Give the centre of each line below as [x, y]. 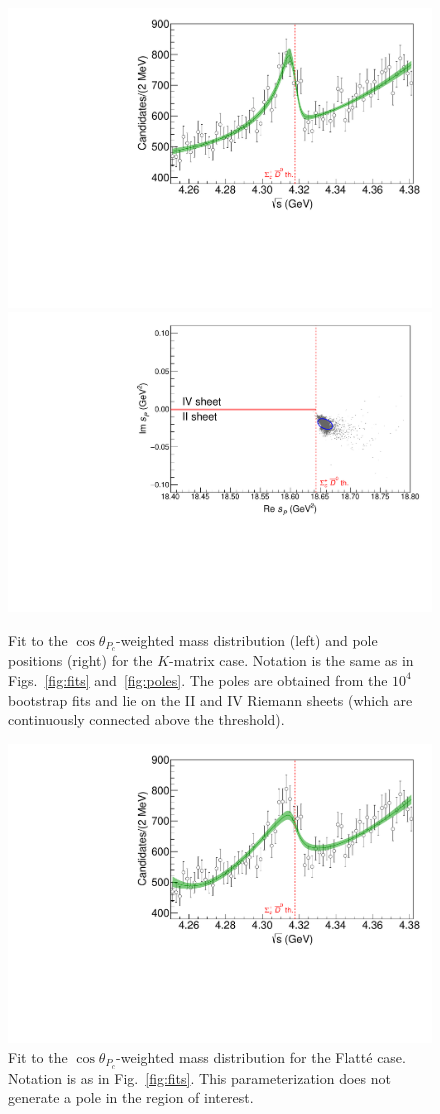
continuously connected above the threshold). [146, 719]
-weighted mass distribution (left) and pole [247, 639]
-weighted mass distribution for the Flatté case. [261, 1056]
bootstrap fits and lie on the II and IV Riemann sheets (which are [210, 699]
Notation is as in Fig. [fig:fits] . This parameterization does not [199, 1077]
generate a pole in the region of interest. [131, 1097]
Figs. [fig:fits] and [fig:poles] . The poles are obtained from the [198, 679]
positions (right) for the [80, 660]
